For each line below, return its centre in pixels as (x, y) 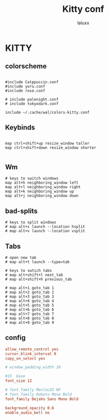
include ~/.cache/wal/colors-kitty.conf (48, 112)
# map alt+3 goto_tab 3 (30, 297)
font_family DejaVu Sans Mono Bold (42, 399)
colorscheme (26, 66)
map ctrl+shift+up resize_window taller (48, 143)
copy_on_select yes (25, 358)
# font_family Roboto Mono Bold (38, 394)
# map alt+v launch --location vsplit (45, 231)
